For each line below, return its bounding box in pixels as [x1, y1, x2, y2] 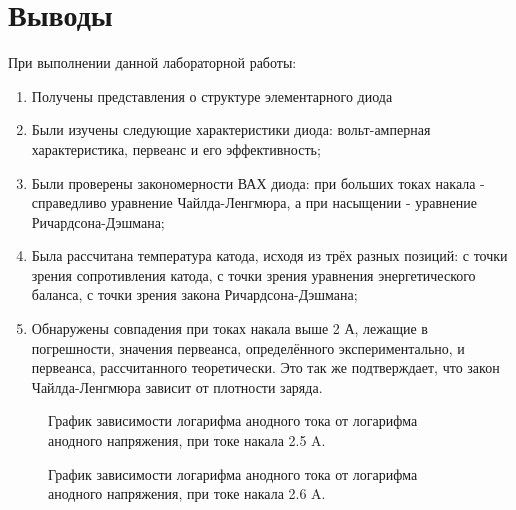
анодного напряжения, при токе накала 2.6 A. [48, 483, 326, 504]
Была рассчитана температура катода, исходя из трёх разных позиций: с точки [31, 245, 508, 266]
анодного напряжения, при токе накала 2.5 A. [48, 430, 326, 451]
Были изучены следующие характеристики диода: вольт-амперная [31, 119, 431, 140]
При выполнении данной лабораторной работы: [8, 52, 297, 73]
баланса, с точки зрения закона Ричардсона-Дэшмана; [31, 284, 358, 305]
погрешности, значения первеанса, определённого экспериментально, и [31, 337, 465, 358]
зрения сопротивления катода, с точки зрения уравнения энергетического [31, 264, 476, 285]
